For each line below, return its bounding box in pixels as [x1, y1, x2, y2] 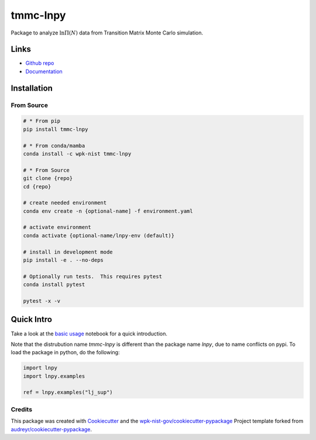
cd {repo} [23, 183, 51, 190]
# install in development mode [23, 248, 114, 255]
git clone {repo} [23, 175, 73, 182]
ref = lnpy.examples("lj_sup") [23, 389, 114, 396]
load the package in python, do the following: [11, 349, 120, 356]
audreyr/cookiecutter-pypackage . [11, 425, 92, 432]
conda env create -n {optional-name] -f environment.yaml [23, 207, 193, 214]
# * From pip [23, 117, 61, 124]
